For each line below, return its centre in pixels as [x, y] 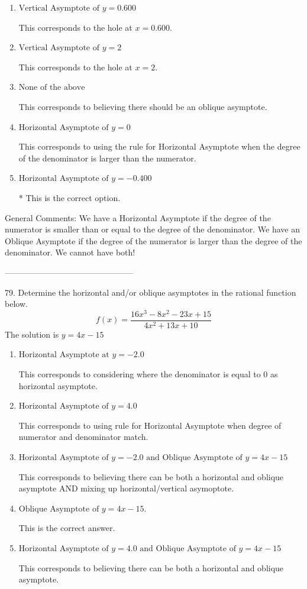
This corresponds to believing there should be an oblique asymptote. [143, 106]
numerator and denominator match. [83, 437]
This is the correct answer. [67, 528]
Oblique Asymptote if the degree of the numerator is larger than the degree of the [153, 240]
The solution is [32, 334]
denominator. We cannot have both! [70, 252]
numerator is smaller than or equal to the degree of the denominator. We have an [152, 229]
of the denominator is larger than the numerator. [107, 158]
